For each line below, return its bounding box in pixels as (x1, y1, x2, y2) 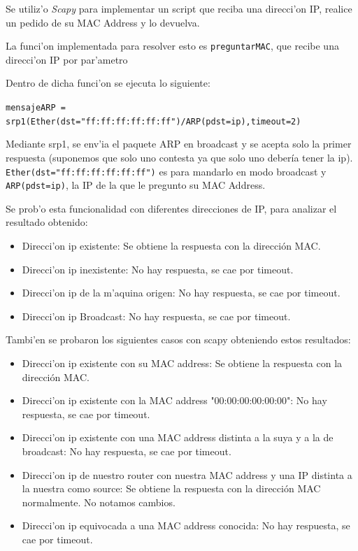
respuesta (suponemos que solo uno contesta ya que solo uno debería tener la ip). (6, 150, 353, 164)
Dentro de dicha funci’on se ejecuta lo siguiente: (6, 76, 210, 90)
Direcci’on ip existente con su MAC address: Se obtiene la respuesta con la (22, 356, 343, 370)
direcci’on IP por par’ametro (6, 52, 128, 66)
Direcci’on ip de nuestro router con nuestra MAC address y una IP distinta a (22, 467, 352, 482)
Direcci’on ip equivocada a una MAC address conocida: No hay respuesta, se (22, 518, 350, 533)
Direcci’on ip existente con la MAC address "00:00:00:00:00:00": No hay (22, 393, 327, 408)
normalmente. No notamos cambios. (22, 494, 176, 509)
